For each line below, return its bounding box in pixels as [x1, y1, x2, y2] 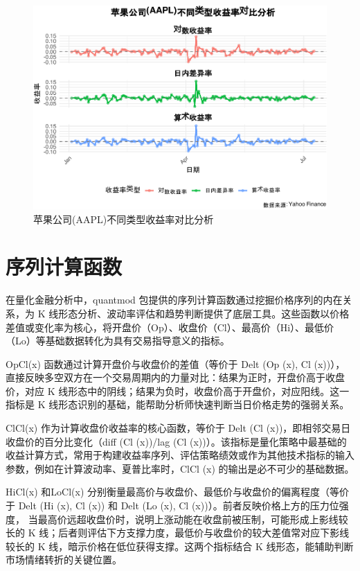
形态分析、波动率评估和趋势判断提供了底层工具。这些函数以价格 [58, 306, 350, 320]
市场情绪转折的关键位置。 [6, 552, 122, 567]
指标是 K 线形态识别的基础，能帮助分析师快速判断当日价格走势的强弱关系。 [6, 397, 350, 412]
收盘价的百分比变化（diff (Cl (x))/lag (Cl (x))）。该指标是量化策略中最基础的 [6, 434, 347, 448]
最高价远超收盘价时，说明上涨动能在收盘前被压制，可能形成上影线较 [37, 511, 348, 526]
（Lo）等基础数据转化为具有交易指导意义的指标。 [6, 333, 230, 348]
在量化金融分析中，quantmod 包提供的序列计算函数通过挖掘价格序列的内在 [6, 292, 343, 307]
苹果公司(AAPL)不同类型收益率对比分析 [33, 211, 214, 226]
